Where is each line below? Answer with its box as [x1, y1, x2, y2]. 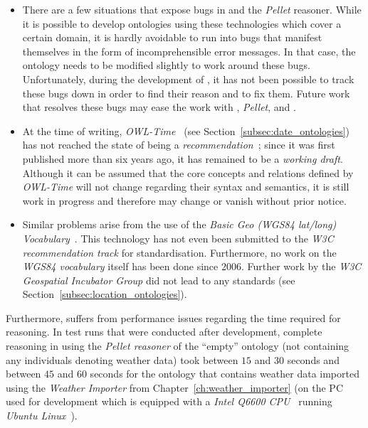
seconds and [287, 352, 340, 367]
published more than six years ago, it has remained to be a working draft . [22, 151, 343, 166]
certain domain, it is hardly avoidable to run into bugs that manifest [22, 30, 322, 45]
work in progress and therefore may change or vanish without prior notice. [22, 193, 347, 208]
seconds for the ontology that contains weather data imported [90, 366, 359, 381]
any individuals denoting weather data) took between [6, 352, 238, 367]
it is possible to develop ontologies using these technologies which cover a [22, 16, 342, 31]
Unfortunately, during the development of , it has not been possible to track [22, 71, 354, 86]
